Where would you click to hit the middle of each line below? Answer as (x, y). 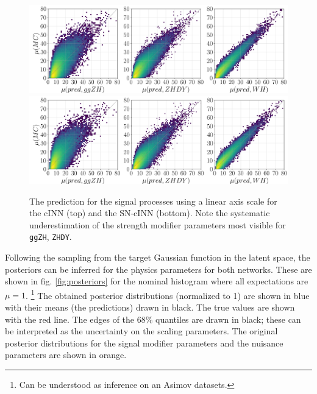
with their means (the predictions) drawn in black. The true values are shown (150, 307)
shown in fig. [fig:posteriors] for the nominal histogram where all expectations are (157, 281)
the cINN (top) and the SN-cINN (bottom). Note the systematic (150, 213)
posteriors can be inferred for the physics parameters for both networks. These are (158, 269)
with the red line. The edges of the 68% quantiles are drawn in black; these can (153, 319)
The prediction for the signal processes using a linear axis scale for (153, 201)
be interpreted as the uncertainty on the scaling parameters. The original (141, 331)
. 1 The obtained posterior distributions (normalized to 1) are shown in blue (168, 294)
